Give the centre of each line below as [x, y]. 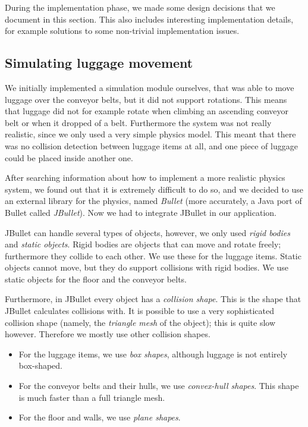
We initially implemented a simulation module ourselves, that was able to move [150, 87]
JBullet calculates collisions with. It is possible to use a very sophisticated [139, 311]
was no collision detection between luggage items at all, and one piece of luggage [151, 145]
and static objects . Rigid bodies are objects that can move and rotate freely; [143, 244]
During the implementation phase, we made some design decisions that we [140, 7]
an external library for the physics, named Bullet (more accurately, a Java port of [153, 201]
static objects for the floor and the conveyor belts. [96, 279]
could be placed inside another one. [69, 157]
